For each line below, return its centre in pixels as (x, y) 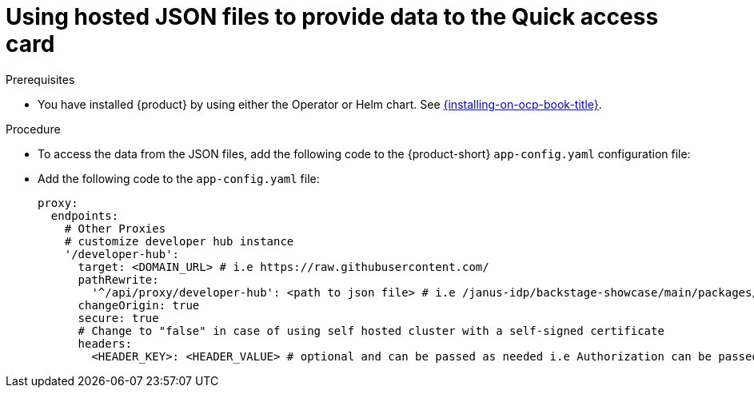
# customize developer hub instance (179, 241)
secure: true (118, 318)
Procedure (33, 129)
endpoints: (85, 215)
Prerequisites (40, 79)
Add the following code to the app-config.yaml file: (179, 178)
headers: (105, 343)
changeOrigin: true (139, 305)
